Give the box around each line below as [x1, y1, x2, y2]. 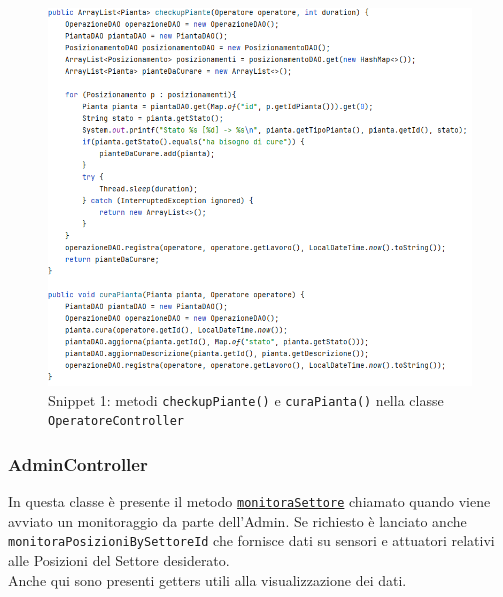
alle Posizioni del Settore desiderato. [8, 550, 230, 571]
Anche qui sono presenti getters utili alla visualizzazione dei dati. [8, 569, 407, 590]
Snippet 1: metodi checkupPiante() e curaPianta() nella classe [48, 389, 444, 410]
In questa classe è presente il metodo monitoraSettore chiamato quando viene [8, 491, 491, 512]
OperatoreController [48, 414, 185, 429]
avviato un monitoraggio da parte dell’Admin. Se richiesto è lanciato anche [8, 510, 467, 531]
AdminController [8, 451, 148, 476]
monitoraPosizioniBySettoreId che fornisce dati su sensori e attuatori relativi [8, 530, 495, 551]
